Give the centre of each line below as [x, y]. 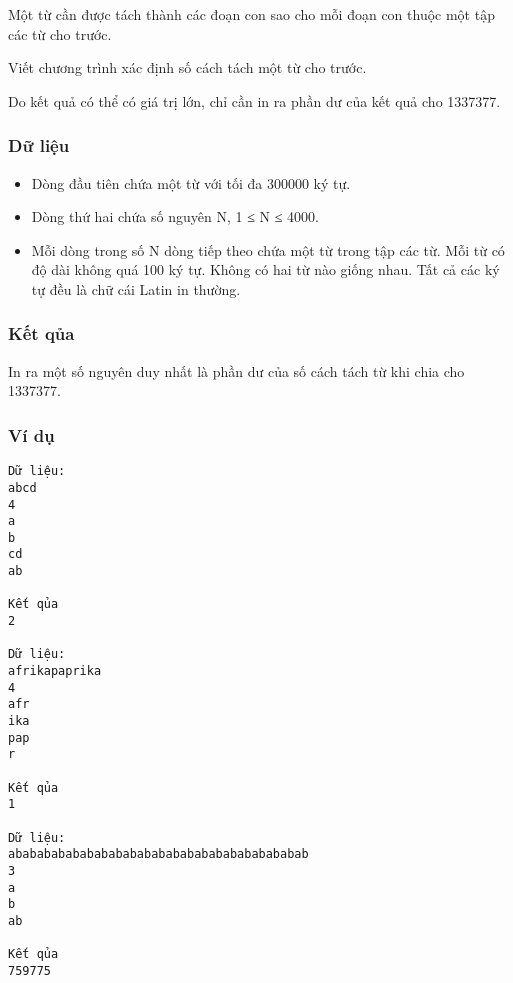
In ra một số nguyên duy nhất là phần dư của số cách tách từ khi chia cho [236, 370]
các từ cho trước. [60, 33]
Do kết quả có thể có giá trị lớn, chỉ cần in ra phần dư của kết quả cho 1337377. [254, 100]
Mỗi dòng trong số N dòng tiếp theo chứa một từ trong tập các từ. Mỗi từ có [268, 249]
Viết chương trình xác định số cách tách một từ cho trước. [187, 67]
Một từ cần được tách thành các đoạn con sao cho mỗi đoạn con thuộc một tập [251, 14]
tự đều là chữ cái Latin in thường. [136, 288]
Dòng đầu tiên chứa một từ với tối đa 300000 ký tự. [191, 182]
